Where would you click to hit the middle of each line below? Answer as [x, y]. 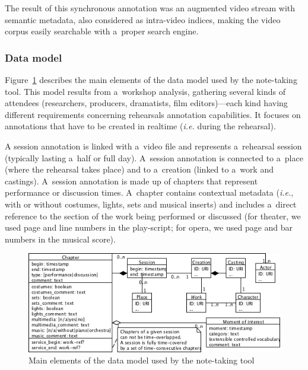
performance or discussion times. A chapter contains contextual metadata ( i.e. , [149, 192]
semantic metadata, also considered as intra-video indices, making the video [143, 19]
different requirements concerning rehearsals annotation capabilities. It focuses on [153, 114]
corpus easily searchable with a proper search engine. [102, 31]
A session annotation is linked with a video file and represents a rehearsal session [153, 146]
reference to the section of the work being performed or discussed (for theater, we [153, 216]
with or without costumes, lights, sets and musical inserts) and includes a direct [151, 204]
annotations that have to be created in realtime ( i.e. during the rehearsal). [140, 126]
